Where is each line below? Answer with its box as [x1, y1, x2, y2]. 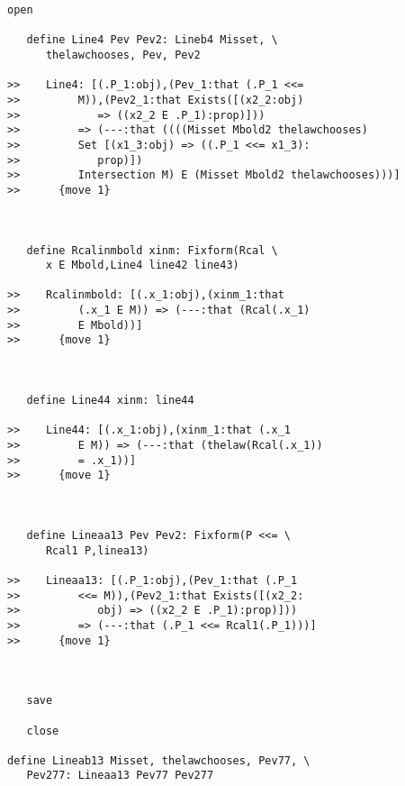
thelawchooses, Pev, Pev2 [45, 48, 201, 61]
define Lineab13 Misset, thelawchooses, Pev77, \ [7, 754, 310, 767]
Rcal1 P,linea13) [45, 544, 149, 557]
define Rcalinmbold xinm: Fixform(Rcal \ [26, 243, 278, 257]
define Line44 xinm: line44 [26, 394, 194, 407]
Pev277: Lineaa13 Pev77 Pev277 [26, 769, 214, 782]
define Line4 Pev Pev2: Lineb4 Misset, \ [26, 33, 278, 47]
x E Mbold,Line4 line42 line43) [45, 259, 239, 272]
